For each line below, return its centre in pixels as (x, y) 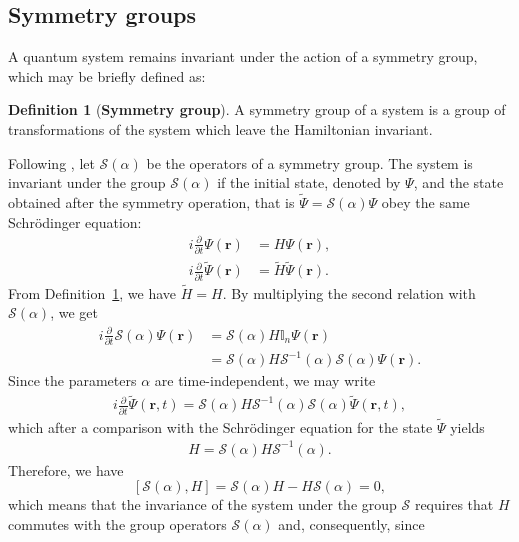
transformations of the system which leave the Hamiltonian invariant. (220, 128)
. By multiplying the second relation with (349, 292)
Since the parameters (72, 380)
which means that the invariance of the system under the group (202, 504)
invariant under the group (87, 182)
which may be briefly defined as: (107, 75)
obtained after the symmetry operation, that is (151, 201)
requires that (454, 504)
